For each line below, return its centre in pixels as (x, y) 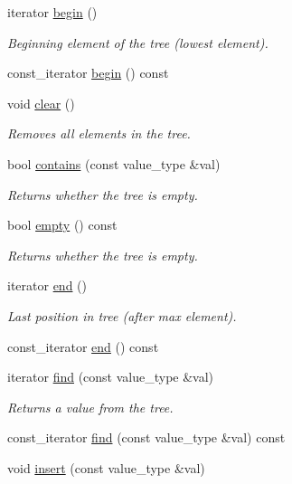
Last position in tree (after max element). (122, 315)
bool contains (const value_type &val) (114, 163)
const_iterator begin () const (88, 73)
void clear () (41, 103)
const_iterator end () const (83, 346)
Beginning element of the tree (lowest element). (138, 42)
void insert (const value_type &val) (106, 467)
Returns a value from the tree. (90, 407)
